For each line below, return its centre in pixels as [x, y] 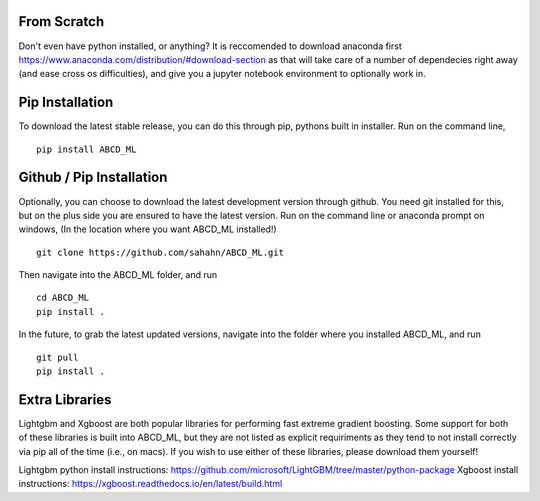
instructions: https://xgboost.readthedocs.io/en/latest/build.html [150, 484]
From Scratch [61, 21]
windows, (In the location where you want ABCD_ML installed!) [147, 229]
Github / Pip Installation [93, 177]
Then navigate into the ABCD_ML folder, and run [118, 275]
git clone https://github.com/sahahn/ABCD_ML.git [160, 252]
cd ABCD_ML [63, 298]
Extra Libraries [65, 399]
